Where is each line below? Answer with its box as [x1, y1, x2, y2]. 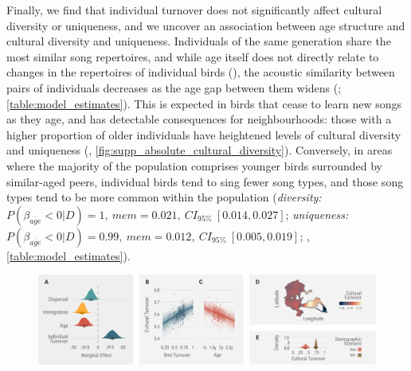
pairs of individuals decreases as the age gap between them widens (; [6, 79, 342, 96]
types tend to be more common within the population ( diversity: [6, 189, 322, 205]
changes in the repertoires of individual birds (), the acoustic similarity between [6, 64, 395, 80]
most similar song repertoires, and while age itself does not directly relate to [6, 48, 379, 64]
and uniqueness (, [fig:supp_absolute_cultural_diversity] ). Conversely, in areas [6, 142, 393, 158]
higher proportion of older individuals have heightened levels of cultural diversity [6, 126, 401, 143]
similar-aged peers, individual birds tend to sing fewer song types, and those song [6, 173, 404, 189]
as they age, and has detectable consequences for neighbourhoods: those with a [6, 111, 392, 127]
